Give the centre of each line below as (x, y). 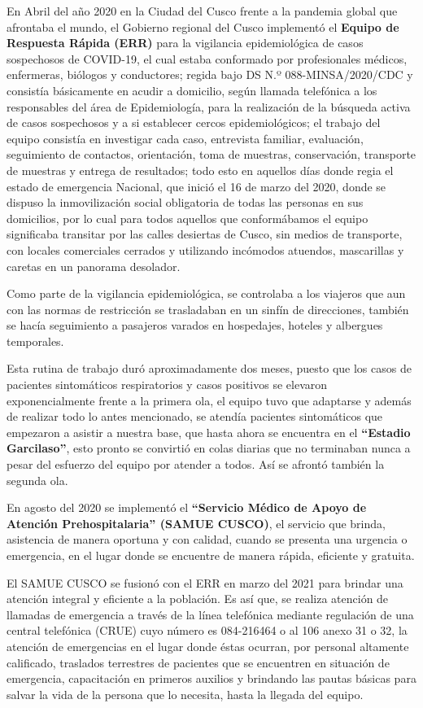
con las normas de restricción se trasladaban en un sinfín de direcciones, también (208, 309)
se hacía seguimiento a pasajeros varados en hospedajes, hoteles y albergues (195, 325)
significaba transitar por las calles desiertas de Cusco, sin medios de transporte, (205, 234)
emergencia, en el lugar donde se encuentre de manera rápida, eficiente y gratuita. (211, 555)
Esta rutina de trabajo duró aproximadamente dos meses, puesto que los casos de (209, 368)
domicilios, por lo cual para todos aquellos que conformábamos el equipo (188, 218)
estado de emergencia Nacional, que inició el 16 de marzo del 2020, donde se (196, 186)
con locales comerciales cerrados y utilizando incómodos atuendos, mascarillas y (205, 249)
